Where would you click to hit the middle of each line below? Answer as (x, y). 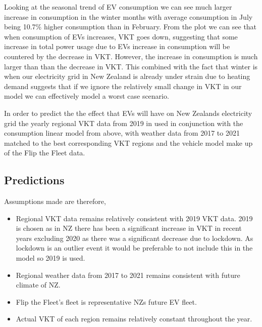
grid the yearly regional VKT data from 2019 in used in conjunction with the (124, 123)
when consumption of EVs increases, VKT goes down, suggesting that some (121, 36)
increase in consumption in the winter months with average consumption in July (128, 16)
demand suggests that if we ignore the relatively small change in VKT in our (123, 86)
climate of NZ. (38, 285)
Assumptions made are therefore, (55, 201)
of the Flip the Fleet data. (45, 153)
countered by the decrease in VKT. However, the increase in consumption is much (131, 56)
